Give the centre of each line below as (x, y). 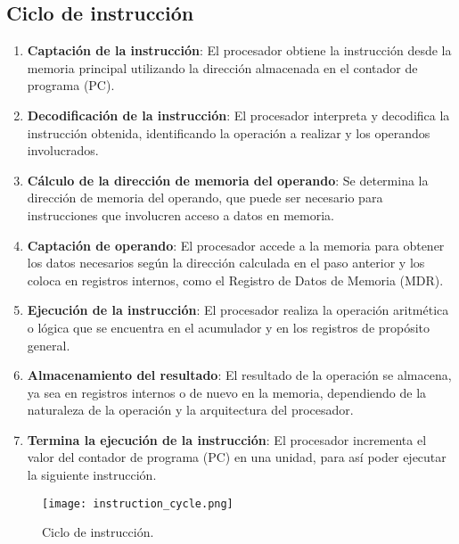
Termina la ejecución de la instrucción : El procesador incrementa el (227, 439)
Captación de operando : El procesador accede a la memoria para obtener (236, 245)
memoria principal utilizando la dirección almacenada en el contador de (222, 67)
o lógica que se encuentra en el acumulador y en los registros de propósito (229, 327)
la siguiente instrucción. (92, 475)
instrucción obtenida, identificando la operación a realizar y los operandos (229, 132)
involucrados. (63, 150)
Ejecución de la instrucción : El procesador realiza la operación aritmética (238, 310)
